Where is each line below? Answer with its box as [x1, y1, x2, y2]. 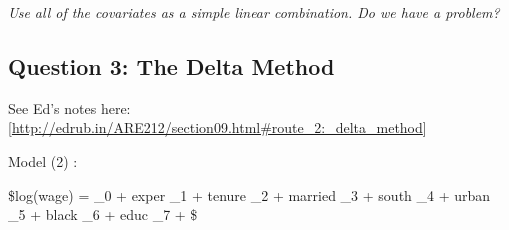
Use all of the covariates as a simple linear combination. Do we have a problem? [8, 2, 500, 22]
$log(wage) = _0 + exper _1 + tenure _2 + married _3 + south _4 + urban [8, 184, 491, 205]
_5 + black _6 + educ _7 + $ [8, 204, 198, 225]
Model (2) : [8, 150, 78, 171]
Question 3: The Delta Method [8, 50, 335, 81]
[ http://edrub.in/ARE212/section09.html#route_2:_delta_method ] [8, 117, 427, 138]
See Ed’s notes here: [8, 97, 131, 118]
